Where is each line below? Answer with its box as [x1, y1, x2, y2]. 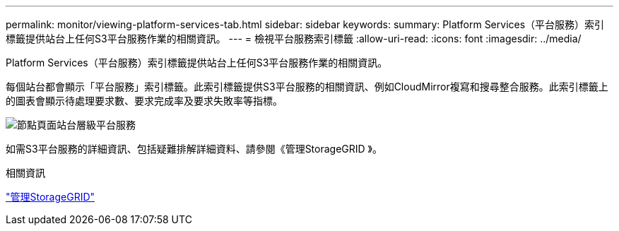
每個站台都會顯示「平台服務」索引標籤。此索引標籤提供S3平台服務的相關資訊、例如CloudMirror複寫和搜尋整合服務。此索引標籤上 [6, 81, 608, 93]
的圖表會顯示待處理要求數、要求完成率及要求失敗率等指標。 [6, 95, 283, 107]
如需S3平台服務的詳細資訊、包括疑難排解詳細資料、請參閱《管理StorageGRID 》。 [6, 143, 382, 155]
